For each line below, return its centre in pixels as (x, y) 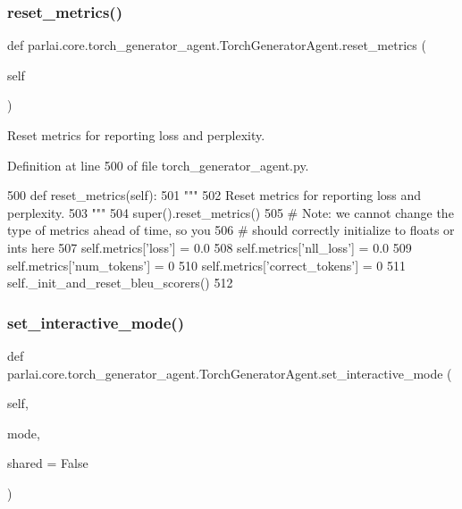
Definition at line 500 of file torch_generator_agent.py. (158, 165)
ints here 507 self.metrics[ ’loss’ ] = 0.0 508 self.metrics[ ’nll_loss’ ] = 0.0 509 (210, 247)
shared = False (48, 463)
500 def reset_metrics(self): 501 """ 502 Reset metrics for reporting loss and (214, 195)
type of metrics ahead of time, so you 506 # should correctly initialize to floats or (231, 230)
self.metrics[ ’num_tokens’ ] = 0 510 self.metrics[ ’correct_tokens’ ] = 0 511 (206, 265)
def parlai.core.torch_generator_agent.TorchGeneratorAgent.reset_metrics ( (217, 45)
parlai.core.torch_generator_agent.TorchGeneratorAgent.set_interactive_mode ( (230, 373)
